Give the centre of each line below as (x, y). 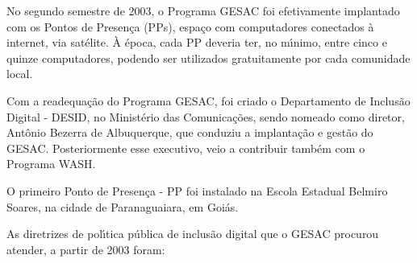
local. (20, 74)
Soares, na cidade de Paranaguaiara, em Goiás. (123, 206)
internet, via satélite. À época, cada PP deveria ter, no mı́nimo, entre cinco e (197, 42)
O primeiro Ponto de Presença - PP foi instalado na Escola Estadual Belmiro (197, 190)
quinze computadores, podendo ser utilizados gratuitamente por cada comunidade (208, 58)
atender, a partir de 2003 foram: (86, 249)
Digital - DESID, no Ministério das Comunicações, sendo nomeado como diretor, (206, 116)
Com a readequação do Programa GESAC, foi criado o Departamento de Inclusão (208, 100)
